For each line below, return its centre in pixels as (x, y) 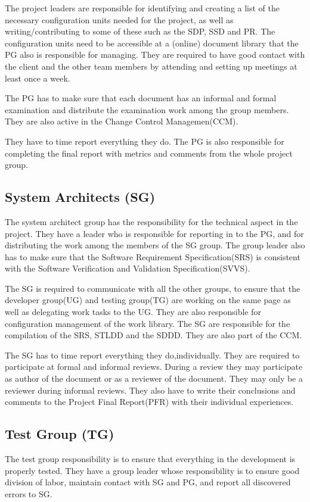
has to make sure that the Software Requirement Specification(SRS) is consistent (153, 256)
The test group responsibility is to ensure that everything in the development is (150, 459)
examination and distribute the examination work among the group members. (147, 109)
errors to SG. (29, 493)
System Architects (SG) (80, 197)
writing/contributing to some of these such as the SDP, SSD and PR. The (140, 31)
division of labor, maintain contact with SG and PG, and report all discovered (148, 482)
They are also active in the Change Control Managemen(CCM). (122, 121)
